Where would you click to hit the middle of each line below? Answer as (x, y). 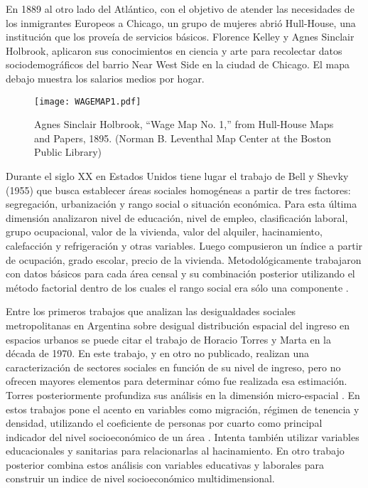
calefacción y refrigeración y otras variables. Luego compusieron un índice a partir (184, 245)
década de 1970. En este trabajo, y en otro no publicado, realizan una (158, 353)
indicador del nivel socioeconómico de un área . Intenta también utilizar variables (183, 436)
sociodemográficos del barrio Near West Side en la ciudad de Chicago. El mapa (178, 64)
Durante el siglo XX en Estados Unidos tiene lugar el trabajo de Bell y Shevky (177, 176)
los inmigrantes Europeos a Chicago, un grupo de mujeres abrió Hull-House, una (181, 22)
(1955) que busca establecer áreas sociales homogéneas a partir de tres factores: (178, 190)
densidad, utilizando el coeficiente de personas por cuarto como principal (164, 423)
